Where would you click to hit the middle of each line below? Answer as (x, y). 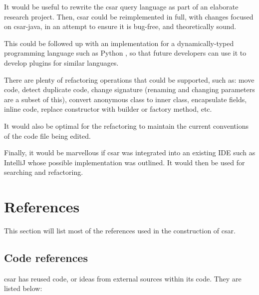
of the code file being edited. (47, 135)
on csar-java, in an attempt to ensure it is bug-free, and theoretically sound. (120, 26)
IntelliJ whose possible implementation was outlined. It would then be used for (125, 162)
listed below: (23, 288)
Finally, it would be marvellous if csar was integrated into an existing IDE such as (130, 153)
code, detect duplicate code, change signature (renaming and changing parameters (129, 89)
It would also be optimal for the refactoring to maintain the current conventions (126, 125)
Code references (46, 258)
